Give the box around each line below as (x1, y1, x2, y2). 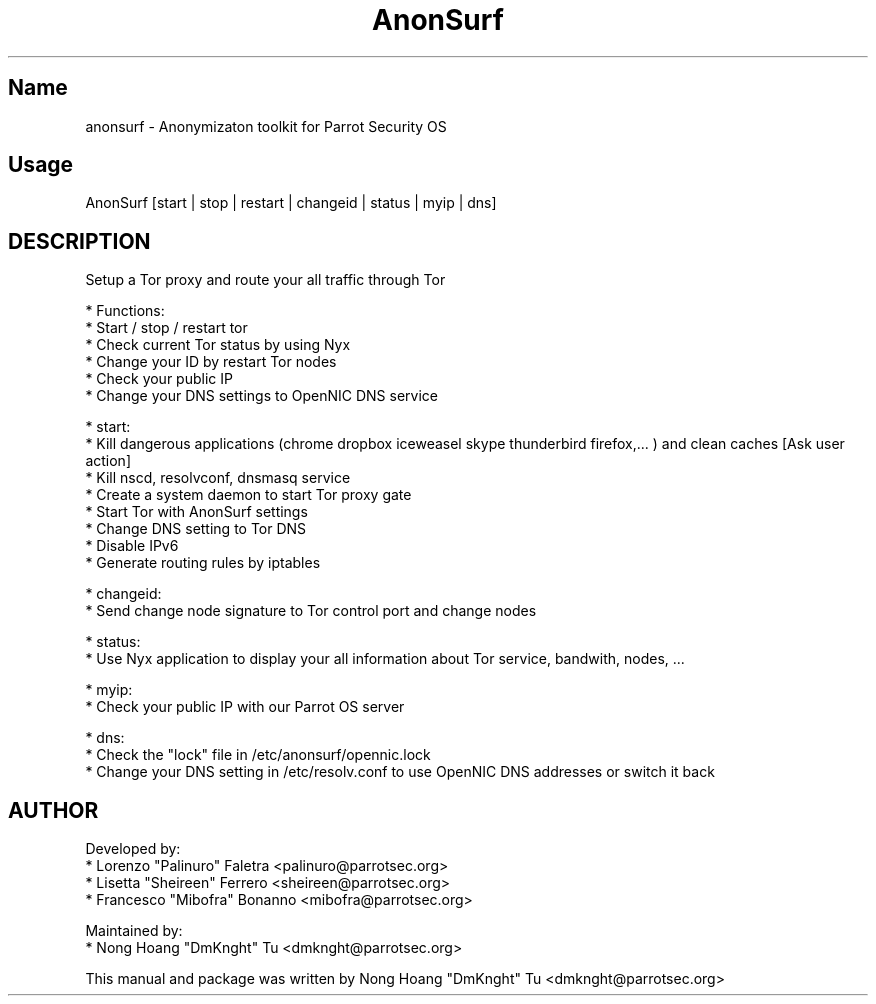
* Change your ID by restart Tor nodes (85, 353, 337, 371)
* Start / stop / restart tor (85, 319, 248, 337)
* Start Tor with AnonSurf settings (85, 503, 308, 521)
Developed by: (85, 840, 181, 858)
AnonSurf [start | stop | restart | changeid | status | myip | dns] (85, 194, 497, 212)
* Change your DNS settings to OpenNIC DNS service (85, 387, 438, 405)
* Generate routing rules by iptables (85, 554, 321, 572)
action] (85, 452, 131, 470)
